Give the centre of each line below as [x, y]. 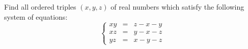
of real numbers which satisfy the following [177, 7]
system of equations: [36, 16]
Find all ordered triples [40, 7]
